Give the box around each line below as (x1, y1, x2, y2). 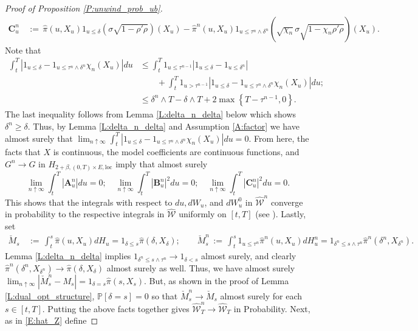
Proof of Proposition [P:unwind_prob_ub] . (5, 2, 163, 14)
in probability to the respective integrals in (5, 207, 165, 220)
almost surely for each (220, 289, 303, 302)
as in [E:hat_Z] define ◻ (5, 314, 98, 327)
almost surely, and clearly (201, 249, 296, 262)
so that (151, 289, 178, 302)
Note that (5, 43, 41, 56)
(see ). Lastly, (255, 207, 306, 220)
